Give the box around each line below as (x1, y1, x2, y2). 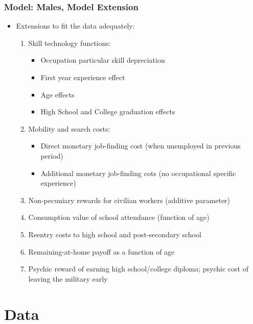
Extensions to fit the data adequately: (16, 20, 135, 31)
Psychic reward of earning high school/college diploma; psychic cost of (28, 263, 248, 274)
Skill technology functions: (28, 37, 111, 48)
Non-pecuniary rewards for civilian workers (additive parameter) (28, 194, 231, 205)
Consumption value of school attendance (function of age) (28, 212, 210, 222)
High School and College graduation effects (40, 106, 175, 117)
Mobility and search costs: (28, 123, 110, 134)
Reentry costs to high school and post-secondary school (28, 229, 201, 239)
